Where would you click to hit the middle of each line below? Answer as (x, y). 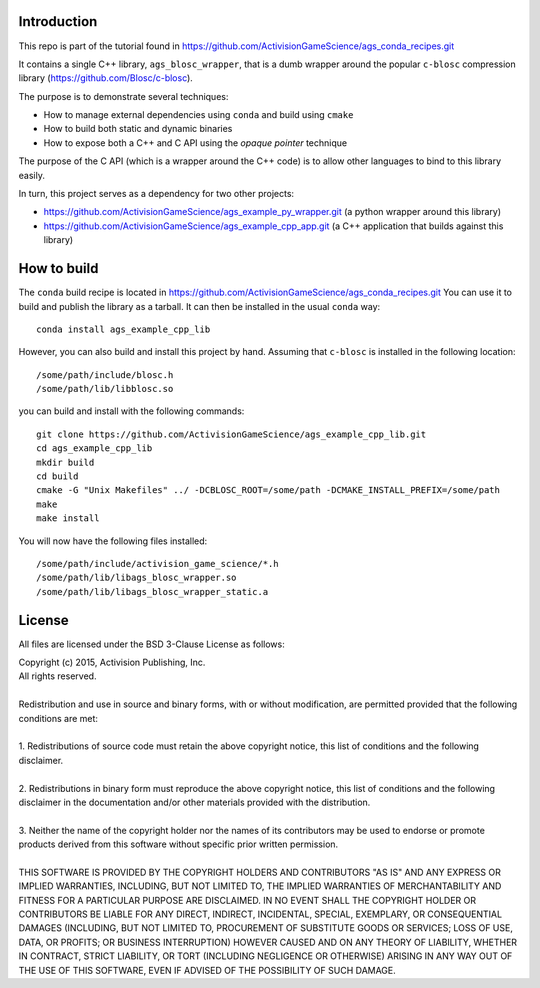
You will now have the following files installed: (113, 541)
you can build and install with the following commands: (131, 411)
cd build (57, 476)
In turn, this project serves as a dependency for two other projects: (156, 194)
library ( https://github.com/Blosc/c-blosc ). (106, 78)
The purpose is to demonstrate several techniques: (123, 96)
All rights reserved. (57, 676)
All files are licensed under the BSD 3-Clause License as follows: (151, 644)
